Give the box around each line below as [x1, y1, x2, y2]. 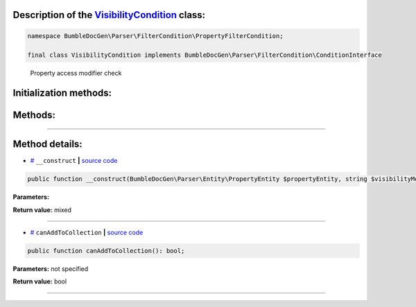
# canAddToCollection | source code [30, 229, 144, 237]
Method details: [12, 139, 83, 150]
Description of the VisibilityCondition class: [12, 9, 206, 21]
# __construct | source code [30, 157, 118, 165]
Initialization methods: [12, 87, 112, 99]
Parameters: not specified [12, 265, 89, 273]
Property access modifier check [30, 69, 122, 78]
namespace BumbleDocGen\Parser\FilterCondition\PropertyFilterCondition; [27, 32, 284, 40]
